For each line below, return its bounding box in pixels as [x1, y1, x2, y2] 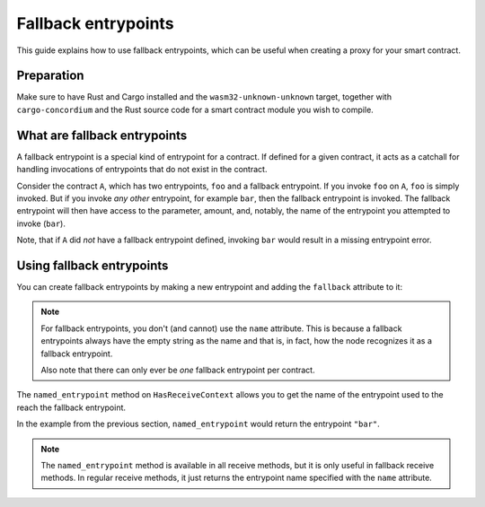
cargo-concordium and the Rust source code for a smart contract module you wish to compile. [16, 104, 375, 115]
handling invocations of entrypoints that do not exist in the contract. [16, 164, 268, 175]
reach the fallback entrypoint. [16, 402, 126, 413]
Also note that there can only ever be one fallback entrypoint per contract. [40, 364, 315, 375]
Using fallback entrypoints [16, 258, 169, 273]
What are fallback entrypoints [16, 127, 188, 143]
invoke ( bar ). [16, 218, 66, 229]
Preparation [16, 68, 84, 83]
